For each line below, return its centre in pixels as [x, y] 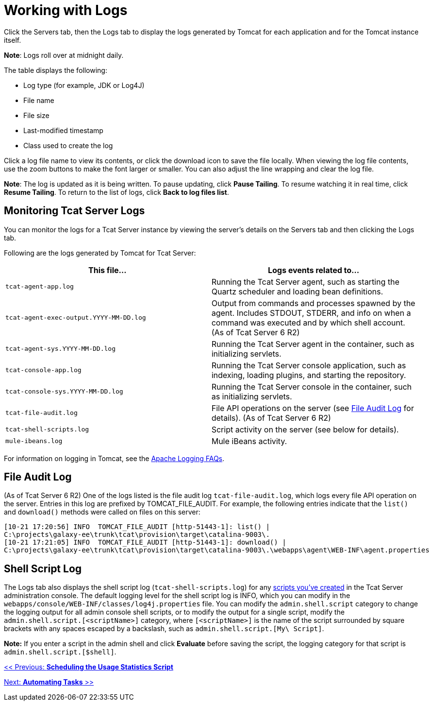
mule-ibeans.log [34, 441]
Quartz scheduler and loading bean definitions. [297, 291]
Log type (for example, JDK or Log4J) [84, 85]
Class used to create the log [68, 145]
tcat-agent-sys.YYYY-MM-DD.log [60, 349]
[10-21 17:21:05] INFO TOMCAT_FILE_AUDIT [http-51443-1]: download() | [145, 542]
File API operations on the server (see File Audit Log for [313, 408]
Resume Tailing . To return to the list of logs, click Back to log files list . [117, 192]
